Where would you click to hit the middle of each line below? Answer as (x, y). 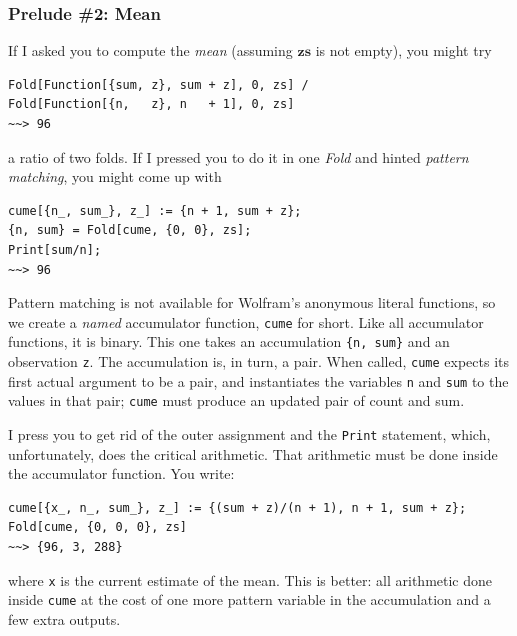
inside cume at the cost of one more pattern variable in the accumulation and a (249, 599)
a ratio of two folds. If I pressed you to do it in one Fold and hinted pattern (238, 156)
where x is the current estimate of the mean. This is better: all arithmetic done (250, 579)
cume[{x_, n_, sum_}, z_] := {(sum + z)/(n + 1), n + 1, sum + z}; (237, 507)
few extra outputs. (64, 618)
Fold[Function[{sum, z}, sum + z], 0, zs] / (158, 84)
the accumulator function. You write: (121, 473)
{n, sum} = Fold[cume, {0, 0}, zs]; (130, 230)
